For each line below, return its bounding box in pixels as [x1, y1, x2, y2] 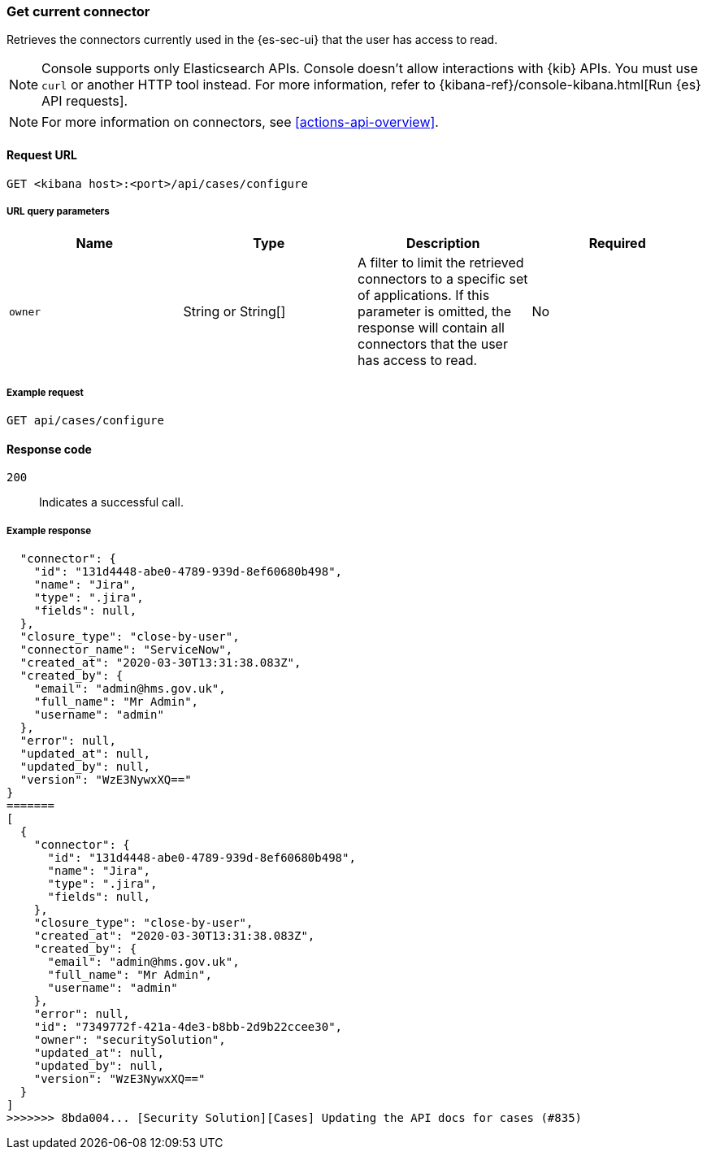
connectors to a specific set [358, 271, 528, 288]
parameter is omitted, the [358, 303, 512, 320]
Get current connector [7, 3, 150, 20]
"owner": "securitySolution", [33, 1033, 226, 1047]
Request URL [7, 147, 77, 162]
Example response [7, 524, 92, 537]
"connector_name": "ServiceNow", [20, 643, 233, 657]
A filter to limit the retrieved [358, 254, 524, 272]
